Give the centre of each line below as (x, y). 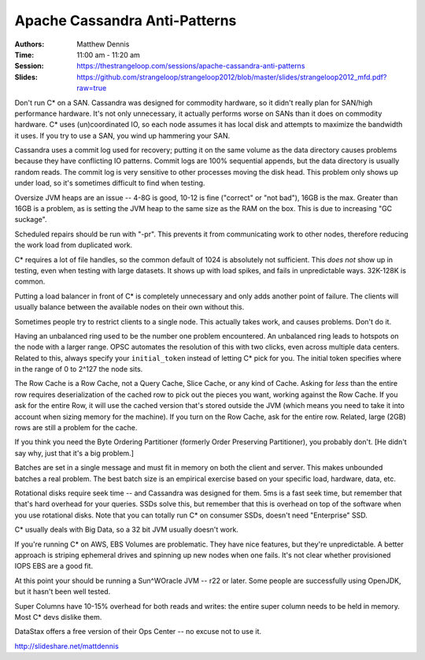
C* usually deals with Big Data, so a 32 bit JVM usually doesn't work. (127, 530)
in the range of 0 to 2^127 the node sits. (79, 369)
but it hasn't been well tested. (63, 591)
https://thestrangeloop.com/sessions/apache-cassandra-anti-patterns (191, 66)
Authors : (30, 44)
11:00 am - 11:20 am (109, 54)
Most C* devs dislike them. (58, 617)
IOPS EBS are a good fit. (54, 566)
